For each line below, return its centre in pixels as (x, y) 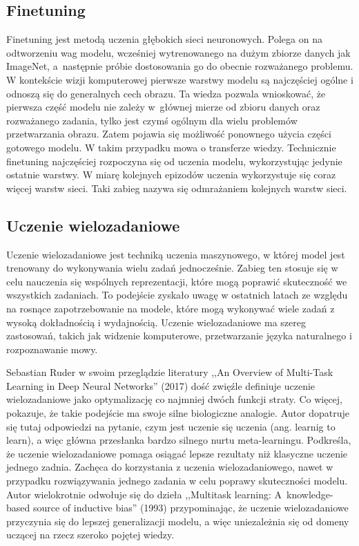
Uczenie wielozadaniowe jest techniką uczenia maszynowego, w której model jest (176, 254)
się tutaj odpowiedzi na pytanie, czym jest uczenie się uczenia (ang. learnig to (171, 426)
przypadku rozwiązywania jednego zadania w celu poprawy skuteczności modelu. (177, 481)
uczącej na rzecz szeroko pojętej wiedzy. (90, 535)
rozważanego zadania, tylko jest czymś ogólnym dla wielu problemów (152, 120)
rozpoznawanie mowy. (52, 349)
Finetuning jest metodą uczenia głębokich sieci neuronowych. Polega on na (164, 39)
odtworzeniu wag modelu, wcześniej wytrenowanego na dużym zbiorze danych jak (178, 52)
